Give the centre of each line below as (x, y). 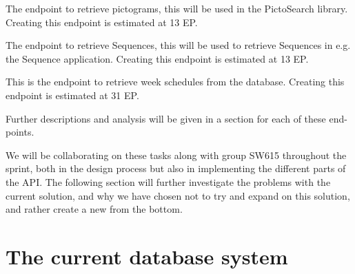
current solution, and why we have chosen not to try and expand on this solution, (178, 195)
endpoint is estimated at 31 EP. (72, 95)
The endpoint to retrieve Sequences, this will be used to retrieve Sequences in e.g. (178, 45)
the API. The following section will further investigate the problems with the (168, 181)
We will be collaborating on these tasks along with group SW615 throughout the (176, 155)
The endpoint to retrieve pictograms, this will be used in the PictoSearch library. (177, 8)
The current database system (147, 256)
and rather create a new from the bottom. (94, 209)
